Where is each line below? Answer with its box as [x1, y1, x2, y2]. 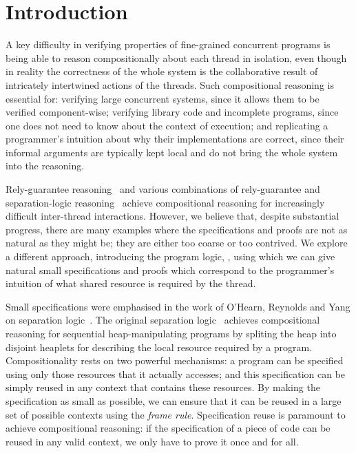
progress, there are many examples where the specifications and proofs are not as [6, 222, 348, 236]
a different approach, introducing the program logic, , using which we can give [6, 249, 335, 264]
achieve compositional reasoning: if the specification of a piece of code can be [6, 421, 331, 435]
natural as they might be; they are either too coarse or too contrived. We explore [6, 235, 348, 250]
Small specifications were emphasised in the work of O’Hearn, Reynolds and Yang [6, 299, 350, 313]
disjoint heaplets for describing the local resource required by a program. [6, 339, 313, 354]
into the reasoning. [6, 158, 85, 173]
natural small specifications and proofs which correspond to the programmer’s [6, 262, 335, 277]
